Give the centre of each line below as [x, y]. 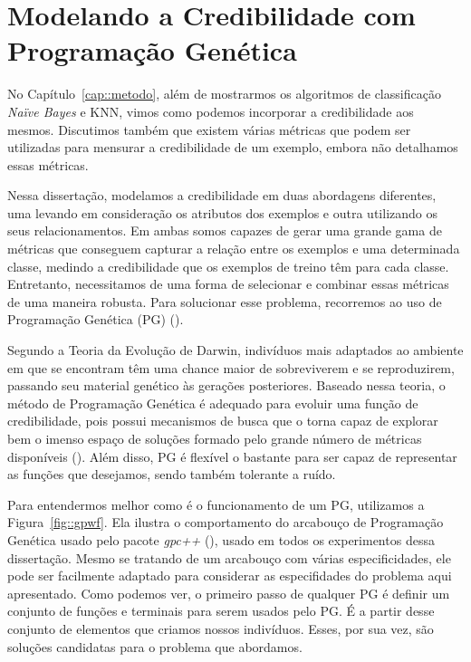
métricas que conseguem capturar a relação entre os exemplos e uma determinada [234, 249]
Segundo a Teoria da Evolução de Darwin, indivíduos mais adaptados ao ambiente [235, 350]
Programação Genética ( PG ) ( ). [96, 319]
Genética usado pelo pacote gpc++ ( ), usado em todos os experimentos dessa [221, 539]
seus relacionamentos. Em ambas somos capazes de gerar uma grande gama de [225, 230]
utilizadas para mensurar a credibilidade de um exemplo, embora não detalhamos [233, 147]
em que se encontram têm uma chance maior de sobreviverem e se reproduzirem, [231, 367]
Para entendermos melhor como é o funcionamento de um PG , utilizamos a [216, 504]
